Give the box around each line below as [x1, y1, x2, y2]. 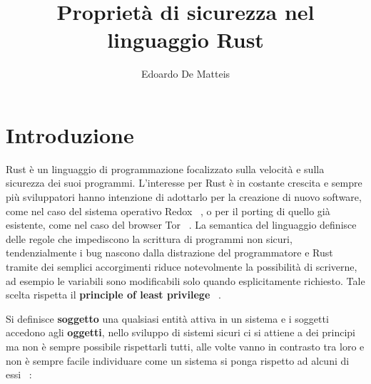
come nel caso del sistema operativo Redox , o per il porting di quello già [6, 203, 330, 218]
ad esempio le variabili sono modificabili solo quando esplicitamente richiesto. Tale [6, 273, 365, 288]
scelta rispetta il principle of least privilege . [6, 287, 221, 302]
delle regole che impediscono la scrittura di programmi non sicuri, [6, 231, 293, 246]
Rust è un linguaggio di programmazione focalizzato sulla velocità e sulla [6, 161, 325, 176]
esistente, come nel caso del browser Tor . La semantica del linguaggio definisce [6, 217, 357, 232]
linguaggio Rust [107, 25, 264, 54]
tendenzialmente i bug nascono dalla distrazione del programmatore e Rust [6, 245, 333, 260]
